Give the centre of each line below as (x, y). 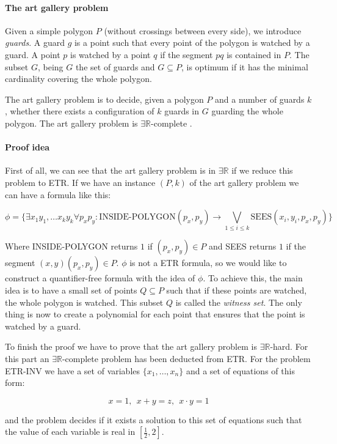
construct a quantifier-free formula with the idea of (100, 278)
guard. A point (33, 54)
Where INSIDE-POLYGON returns (71, 246)
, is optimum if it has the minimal (245, 66)
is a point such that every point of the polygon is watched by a (192, 43)
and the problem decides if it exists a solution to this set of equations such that (154, 419)
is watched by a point (111, 54)
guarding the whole (247, 111)
